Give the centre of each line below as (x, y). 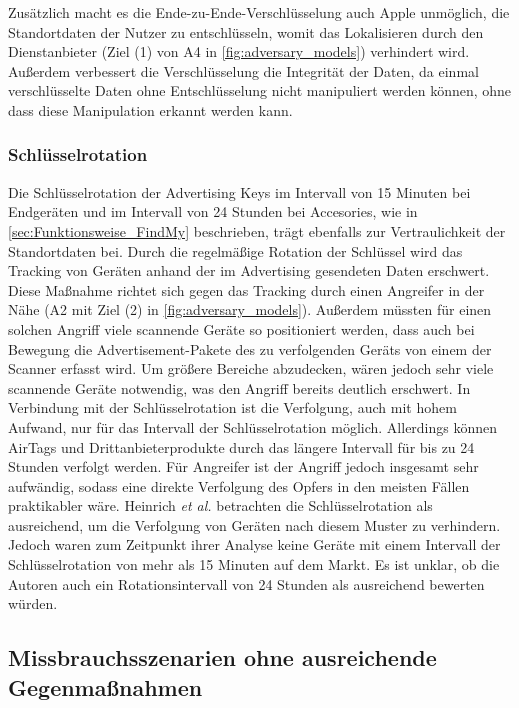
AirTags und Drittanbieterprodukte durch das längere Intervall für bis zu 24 (241, 446)
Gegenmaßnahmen (105, 686)
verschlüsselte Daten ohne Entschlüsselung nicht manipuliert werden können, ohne (260, 90)
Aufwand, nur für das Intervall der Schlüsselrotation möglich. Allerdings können (253, 426)
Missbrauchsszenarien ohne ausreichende (222, 657)
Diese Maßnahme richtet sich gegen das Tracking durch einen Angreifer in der (246, 289)
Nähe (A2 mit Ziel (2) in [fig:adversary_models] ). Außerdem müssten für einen (250, 309)
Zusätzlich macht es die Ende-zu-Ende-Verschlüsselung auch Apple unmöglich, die (259, 12)
